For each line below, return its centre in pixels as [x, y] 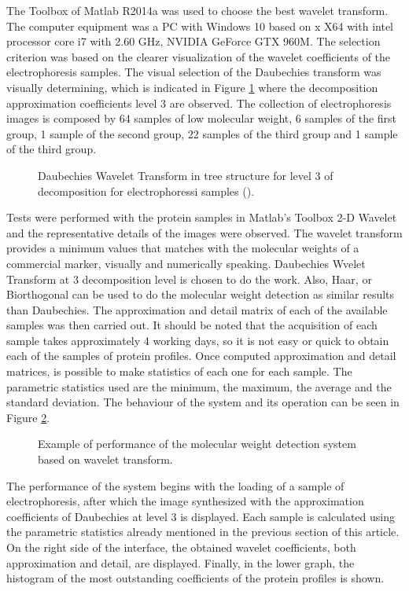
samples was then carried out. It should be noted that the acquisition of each [192, 325]
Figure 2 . [28, 417]
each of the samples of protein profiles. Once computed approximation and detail [201, 356]
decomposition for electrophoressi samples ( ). [146, 191]
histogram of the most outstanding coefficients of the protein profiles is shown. [195, 578]
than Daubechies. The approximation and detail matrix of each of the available [197, 309]
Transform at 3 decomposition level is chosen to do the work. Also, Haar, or [189, 279]
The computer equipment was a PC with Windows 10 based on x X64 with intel [200, 26]
